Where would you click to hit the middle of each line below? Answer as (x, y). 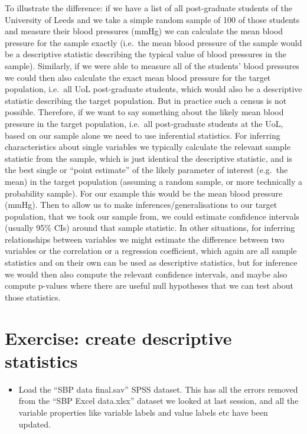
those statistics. (33, 297)
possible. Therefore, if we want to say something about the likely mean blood (144, 112)
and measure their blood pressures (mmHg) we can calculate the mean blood (144, 31)
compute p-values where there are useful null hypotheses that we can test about (149, 285)
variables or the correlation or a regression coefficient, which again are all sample (151, 251)
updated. (35, 424)
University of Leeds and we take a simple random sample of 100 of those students (152, 19)
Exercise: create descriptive (118, 337)
